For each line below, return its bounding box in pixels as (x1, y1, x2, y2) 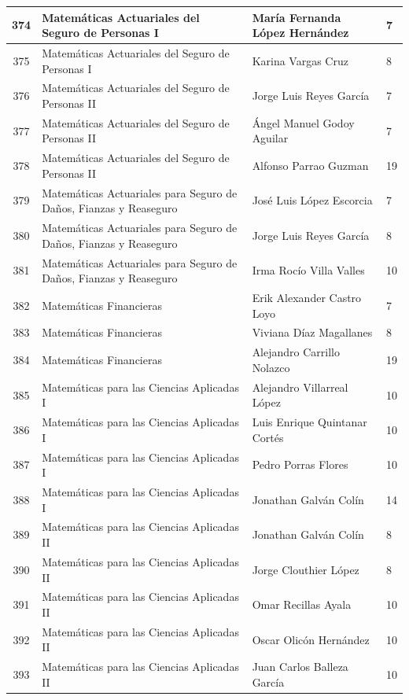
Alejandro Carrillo (252, 344, 340, 360)
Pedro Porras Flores (252, 456, 348, 473)
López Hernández (252, 24, 349, 41)
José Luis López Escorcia (252, 192, 373, 208)
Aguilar (252, 130, 289, 146)
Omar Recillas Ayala (252, 596, 352, 613)
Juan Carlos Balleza (252, 658, 348, 675)
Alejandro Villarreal (252, 378, 348, 395)
